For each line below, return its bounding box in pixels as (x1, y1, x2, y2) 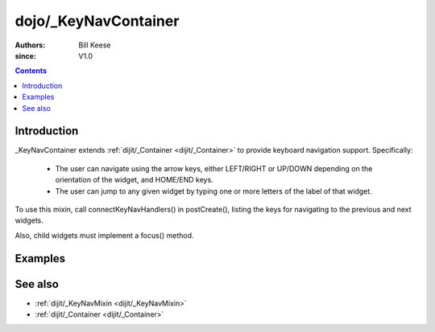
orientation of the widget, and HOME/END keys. (55, 175, 213, 185)
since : (14, 51, 36, 60)
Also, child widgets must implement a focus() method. (14, 230, 194, 240)
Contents (14, 66, 48, 76)
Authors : (14, 40, 46, 50)
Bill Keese (78, 40, 111, 50)
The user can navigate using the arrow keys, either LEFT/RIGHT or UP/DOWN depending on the (55, 163, 373, 173)
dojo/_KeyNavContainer (14, 12, 180, 30)
